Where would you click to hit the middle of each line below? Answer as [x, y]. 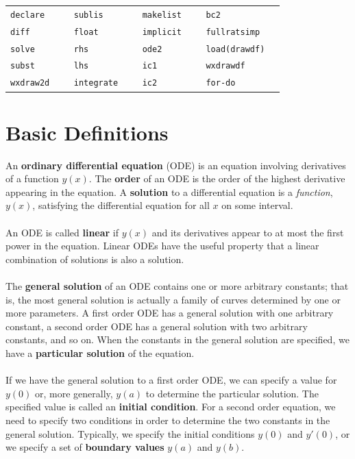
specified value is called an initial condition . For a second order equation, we [171, 407]
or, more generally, [74, 393]
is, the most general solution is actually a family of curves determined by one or [173, 299]
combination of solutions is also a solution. [95, 259]
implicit [162, 32]
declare [28, 15]
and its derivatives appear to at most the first [248, 232]
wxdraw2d [30, 83]
